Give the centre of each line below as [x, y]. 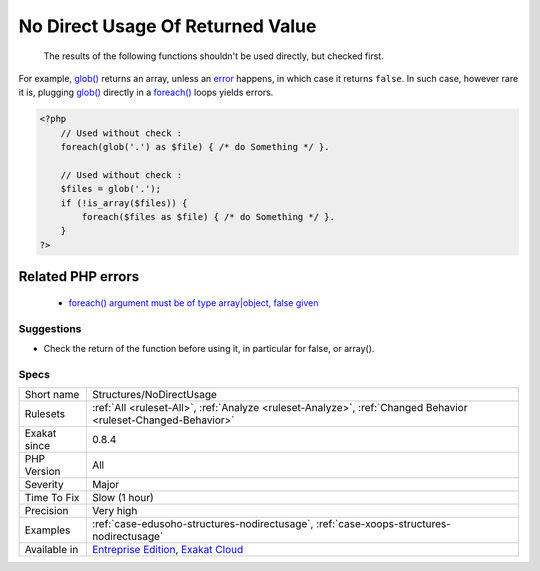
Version [42, 472]
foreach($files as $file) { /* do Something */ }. [208, 217]
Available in [51, 550]
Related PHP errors [79, 276]
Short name [52, 395]
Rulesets [44, 414]
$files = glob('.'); [111, 189]
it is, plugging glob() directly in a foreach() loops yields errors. [146, 92]
